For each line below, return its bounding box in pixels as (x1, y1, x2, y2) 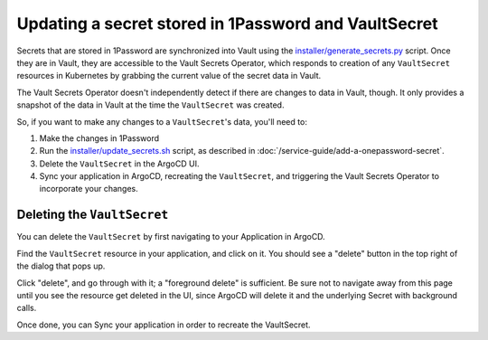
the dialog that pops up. (16, 260, 106, 271)
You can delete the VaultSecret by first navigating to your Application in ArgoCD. (16, 231, 325, 242)
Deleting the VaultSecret (16, 207, 169, 222)
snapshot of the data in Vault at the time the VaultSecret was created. (16, 99, 285, 110)
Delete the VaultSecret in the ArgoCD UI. (39, 158, 200, 169)
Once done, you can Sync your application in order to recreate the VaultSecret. (16, 319, 311, 330)
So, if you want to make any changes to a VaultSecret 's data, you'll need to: (16, 116, 307, 127)
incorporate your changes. (39, 184, 139, 194)
